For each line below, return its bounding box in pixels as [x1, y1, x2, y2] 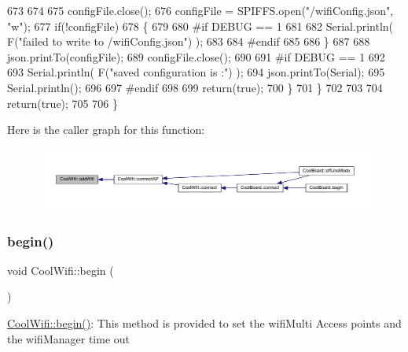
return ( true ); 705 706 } [7, 94, 118, 111]
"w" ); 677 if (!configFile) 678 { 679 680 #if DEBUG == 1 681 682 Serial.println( [7, 17, 394, 34]
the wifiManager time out [7, 330, 130, 346]
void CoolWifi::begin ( [7, 261, 114, 278]
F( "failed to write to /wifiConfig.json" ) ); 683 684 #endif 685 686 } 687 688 [7, 33, 370, 50]
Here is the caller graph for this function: [7, 121, 205, 138]
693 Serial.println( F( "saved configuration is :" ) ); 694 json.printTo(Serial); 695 [7, 64, 385, 80]
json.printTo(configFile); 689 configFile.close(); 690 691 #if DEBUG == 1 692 [7, 48, 385, 65]
